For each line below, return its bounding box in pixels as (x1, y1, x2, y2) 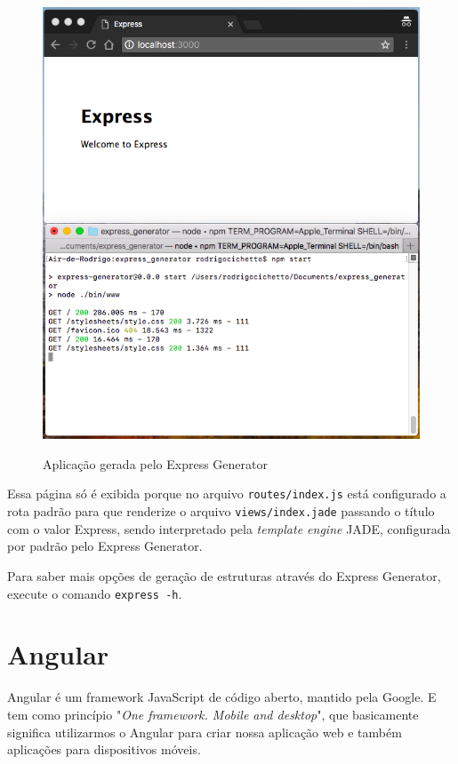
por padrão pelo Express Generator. (7, 537, 203, 555)
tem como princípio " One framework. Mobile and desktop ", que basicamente (7, 704, 419, 723)
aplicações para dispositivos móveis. (7, 740, 201, 759)
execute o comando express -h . (7, 584, 182, 602)
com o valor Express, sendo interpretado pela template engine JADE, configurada (7, 519, 451, 537)
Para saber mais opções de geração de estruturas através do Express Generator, (7, 566, 441, 585)
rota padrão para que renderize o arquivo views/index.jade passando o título (7, 502, 435, 521)
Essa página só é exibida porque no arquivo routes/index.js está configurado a (7, 484, 446, 503)
